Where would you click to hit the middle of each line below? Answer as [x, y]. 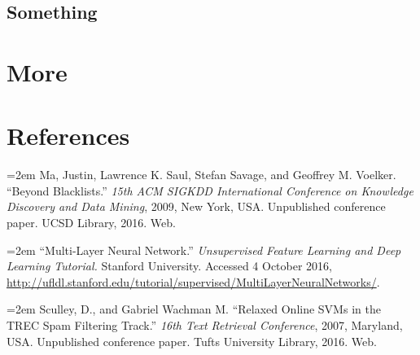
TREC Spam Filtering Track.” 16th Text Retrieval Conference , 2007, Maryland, [205, 325]
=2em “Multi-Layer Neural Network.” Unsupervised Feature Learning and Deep [204, 250]
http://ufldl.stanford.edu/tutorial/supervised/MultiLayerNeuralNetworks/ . [193, 281]
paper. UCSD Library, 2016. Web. [91, 223]
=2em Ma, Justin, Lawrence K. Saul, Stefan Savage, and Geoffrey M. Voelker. [201, 175]
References [68, 136]
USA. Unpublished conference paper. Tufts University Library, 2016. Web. [192, 341]
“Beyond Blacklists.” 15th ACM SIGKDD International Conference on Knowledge [210, 190]
